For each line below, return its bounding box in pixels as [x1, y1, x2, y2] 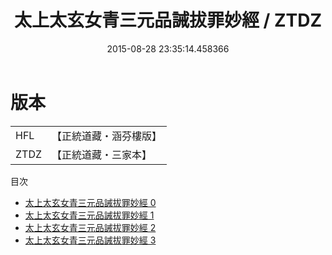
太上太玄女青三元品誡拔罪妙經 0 [24, 196, 157, 208]
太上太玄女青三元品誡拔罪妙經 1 [24, 209, 155, 221]
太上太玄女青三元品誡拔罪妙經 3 [24, 234, 157, 246]
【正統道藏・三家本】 [51, 147, 153, 161]
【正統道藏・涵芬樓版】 [51, 129, 163, 143]
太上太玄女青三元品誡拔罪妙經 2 [24, 221, 157, 233]
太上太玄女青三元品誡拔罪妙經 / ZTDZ [13, 9, 323, 32]
